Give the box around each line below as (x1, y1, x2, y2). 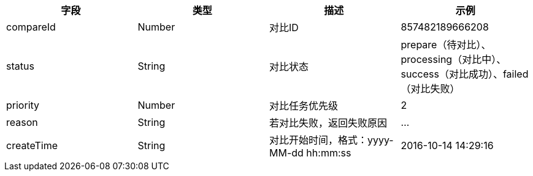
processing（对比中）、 (401, 53, 507, 65)
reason (6, 116, 38, 128)
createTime (6, 139, 58, 152)
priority (6, 99, 40, 111)
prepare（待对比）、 (401, 38, 491, 51)
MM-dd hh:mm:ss (269, 147, 351, 159)
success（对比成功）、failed (401, 68, 529, 80)
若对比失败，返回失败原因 (269, 117, 388, 129)
